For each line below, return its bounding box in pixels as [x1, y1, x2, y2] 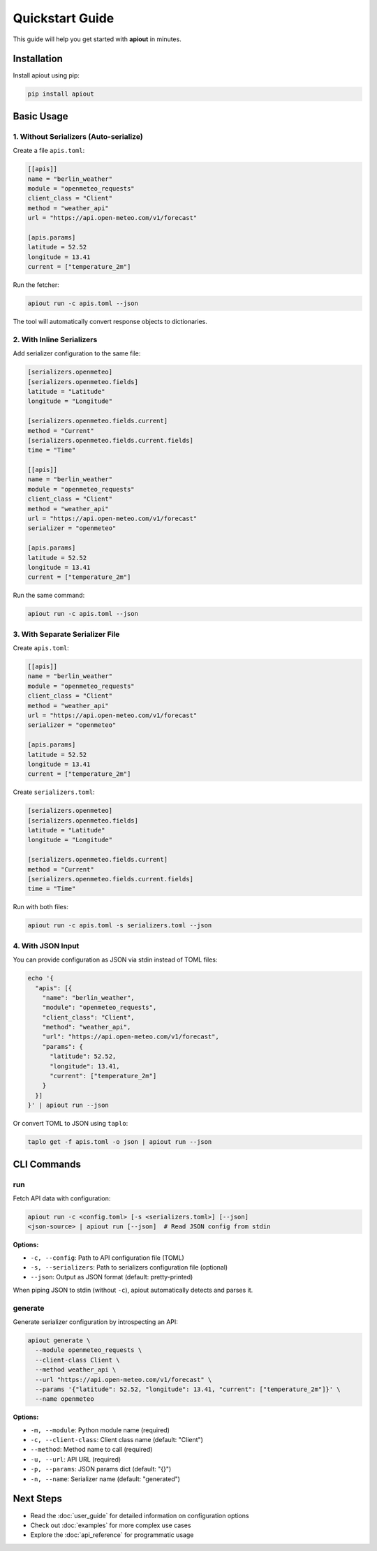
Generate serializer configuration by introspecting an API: [13, 1317, 178, 1326]
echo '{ [27, 974, 54, 983]
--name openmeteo [35, 1395, 94, 1403]
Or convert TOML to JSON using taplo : [13, 1119, 128, 1128]
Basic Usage [13, 110, 68, 122]
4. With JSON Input [13, 941, 80, 950]
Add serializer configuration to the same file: [13, 349, 141, 358]
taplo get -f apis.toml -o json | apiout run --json [27, 1138, 212, 1146]
